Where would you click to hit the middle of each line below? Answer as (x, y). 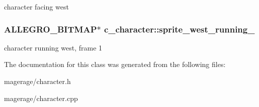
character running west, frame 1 (53, 47)
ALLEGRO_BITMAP (51, 29)
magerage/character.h (37, 81)
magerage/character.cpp (41, 98)
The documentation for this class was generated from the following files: (115, 64)
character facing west (36, 6)
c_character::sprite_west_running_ (179, 29)
